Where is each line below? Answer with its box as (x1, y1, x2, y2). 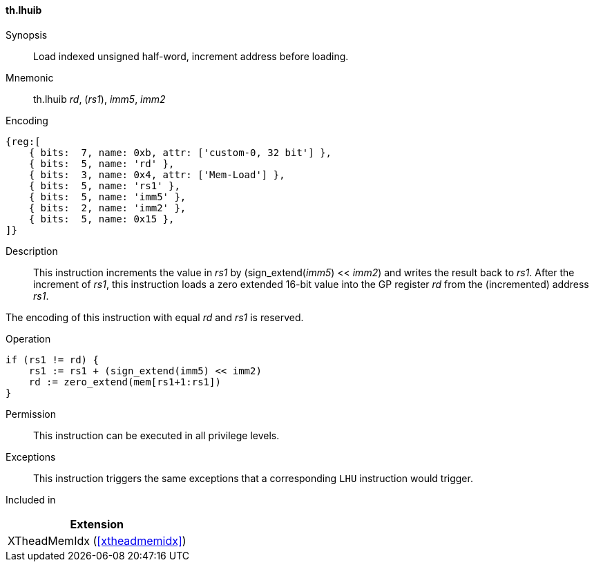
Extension (70, 517, 124, 531)
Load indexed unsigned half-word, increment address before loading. (33, 50, 349, 62)
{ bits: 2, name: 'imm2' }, (28, 202, 186, 213)
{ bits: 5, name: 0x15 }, (28, 213, 175, 224)
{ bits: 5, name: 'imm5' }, (28, 191, 186, 202)
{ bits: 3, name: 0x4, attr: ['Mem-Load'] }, (28, 169, 285, 180)
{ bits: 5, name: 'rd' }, (28, 157, 175, 169)
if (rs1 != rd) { (6, 354, 99, 365)
